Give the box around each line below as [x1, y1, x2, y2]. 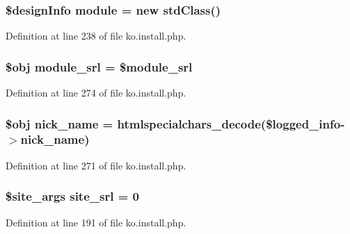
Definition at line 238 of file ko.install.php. [6, 28, 186, 43]
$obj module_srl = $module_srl [6, 58, 193, 75]
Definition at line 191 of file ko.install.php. [6, 215, 186, 229]
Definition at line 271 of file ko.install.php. [6, 158, 186, 172]
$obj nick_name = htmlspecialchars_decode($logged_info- [6, 115, 345, 132]
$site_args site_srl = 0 [6, 187, 139, 205]
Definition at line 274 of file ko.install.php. [6, 85, 186, 100]
